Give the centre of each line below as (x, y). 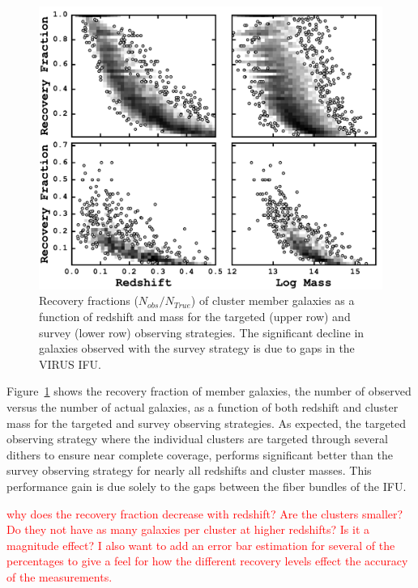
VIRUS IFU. (70, 364)
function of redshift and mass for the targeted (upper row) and (195, 317)
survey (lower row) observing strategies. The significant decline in (202, 332)
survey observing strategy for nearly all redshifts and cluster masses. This (189, 470)
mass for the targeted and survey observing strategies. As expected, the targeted (207, 423)
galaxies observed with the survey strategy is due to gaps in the (197, 348)
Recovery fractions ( (89, 300)
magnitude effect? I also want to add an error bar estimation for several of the (201, 545)
